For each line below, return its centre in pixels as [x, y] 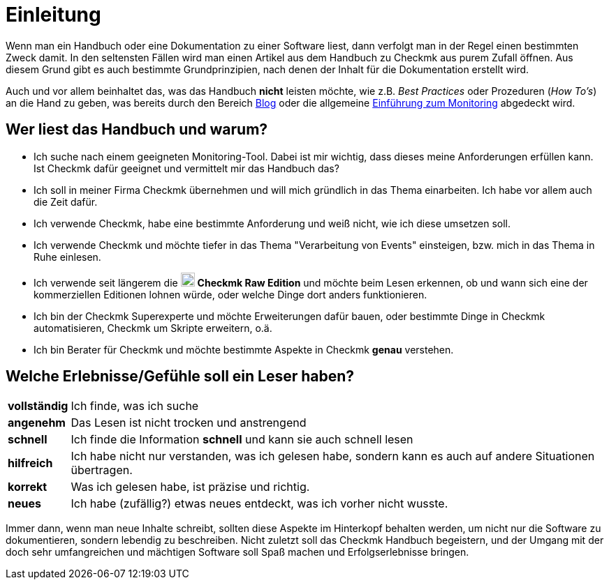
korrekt [28, 487]
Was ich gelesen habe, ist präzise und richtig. [190, 487]
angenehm [37, 423]
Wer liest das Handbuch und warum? [137, 130]
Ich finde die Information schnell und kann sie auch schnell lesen [242, 440]
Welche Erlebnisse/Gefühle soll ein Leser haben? [180, 377]
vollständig [38, 406]
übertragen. [102, 470]
